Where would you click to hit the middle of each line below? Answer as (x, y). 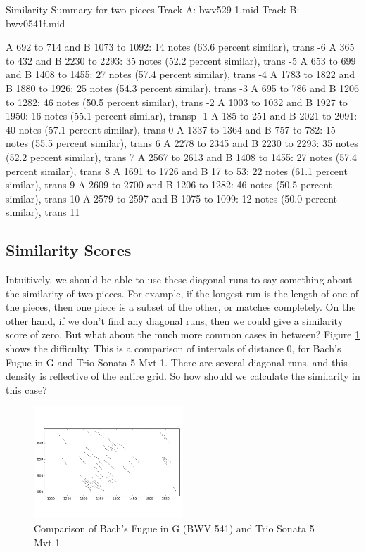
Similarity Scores (69, 250)
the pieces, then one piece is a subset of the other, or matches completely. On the (181, 307)
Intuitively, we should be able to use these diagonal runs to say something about (179, 280)
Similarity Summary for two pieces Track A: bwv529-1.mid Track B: (153, 9)
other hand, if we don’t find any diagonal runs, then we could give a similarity (175, 320)
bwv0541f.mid (36, 23)
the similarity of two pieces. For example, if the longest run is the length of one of (182, 293)
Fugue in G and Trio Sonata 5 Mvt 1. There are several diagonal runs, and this (177, 362)
